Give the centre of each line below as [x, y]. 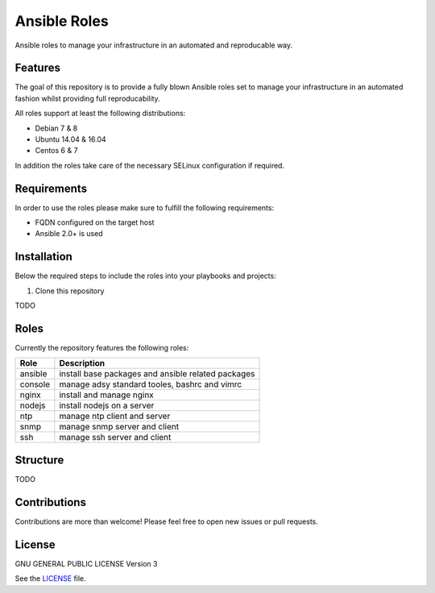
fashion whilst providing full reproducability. [87, 98]
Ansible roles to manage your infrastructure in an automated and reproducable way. [154, 45]
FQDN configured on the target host [95, 222]
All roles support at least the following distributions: [100, 114]
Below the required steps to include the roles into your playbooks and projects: [146, 276]
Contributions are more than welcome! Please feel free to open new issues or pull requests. [166, 521]
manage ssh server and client [115, 437]
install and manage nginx [107, 395]
